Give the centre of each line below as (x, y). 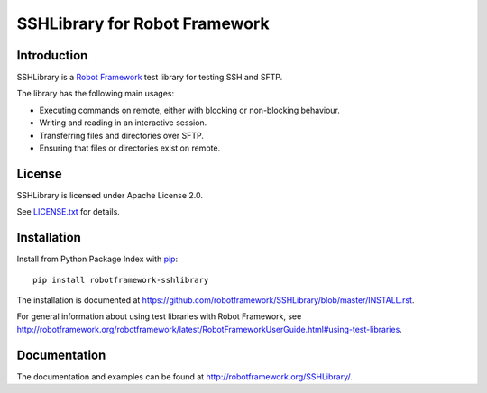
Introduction (52, 55)
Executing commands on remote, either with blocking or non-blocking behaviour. (189, 110)
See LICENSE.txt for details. (69, 212)
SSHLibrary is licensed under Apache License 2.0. (110, 195)
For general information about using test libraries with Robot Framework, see (159, 316)
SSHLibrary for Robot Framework (143, 23)
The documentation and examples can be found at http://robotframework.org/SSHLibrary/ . (185, 376)
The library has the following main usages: (96, 94)
